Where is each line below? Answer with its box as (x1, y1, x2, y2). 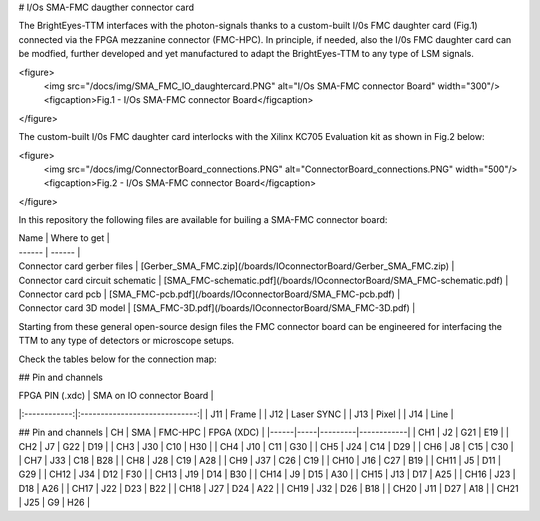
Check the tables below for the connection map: (18, 353, 217, 365)
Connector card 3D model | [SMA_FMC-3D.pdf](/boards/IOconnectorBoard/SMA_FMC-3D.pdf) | (18, 302, 416, 314)
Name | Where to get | (18, 232, 110, 244)
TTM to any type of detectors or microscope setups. (18, 335, 235, 347)
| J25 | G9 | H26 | (18, 496, 90, 509)
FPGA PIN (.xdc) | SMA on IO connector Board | (18, 390, 214, 402)
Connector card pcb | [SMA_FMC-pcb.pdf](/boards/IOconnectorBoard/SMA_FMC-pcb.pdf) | (18, 288, 401, 300)
